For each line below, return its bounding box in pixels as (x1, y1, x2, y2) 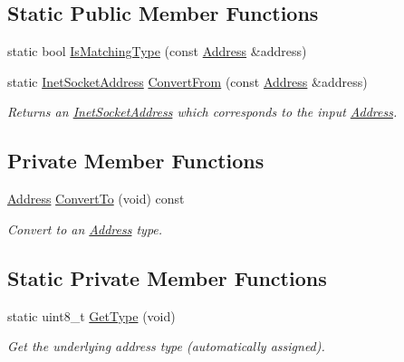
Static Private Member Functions (7, 263, 327, 291)
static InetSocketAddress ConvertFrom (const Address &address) (7, 71, 368, 90)
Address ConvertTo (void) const (7, 189, 185, 208)
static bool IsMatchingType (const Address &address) (7, 42, 307, 61)
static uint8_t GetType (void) (7, 306, 176, 325)
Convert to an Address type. (7, 219, 163, 238)
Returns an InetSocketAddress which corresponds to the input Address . (7, 102, 398, 121)
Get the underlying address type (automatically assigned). (7, 337, 325, 356)
